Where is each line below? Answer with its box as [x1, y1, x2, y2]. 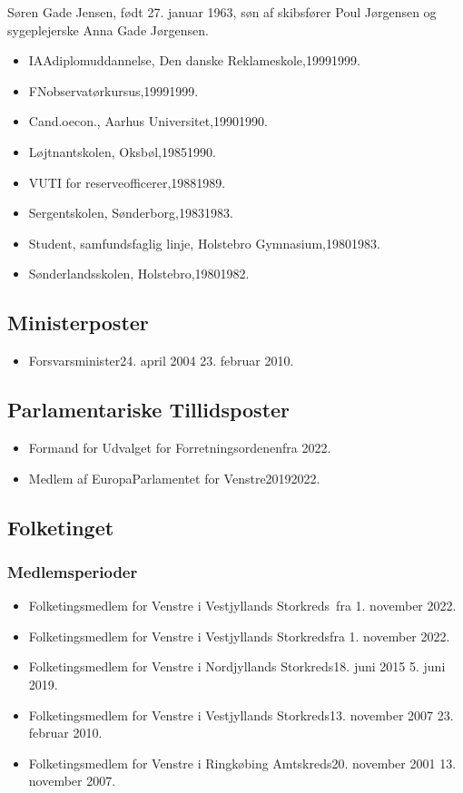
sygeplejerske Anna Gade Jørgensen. [7, 20, 209, 39]
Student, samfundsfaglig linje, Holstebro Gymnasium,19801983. [28, 233, 380, 252]
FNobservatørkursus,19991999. [28, 81, 199, 100]
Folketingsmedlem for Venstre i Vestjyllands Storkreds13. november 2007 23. [28, 705, 454, 724]
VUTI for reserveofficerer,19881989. [28, 172, 226, 191]
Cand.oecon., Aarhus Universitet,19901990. [28, 112, 268, 131]
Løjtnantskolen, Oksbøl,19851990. [28, 142, 216, 161]
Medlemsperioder [7, 560, 138, 583]
